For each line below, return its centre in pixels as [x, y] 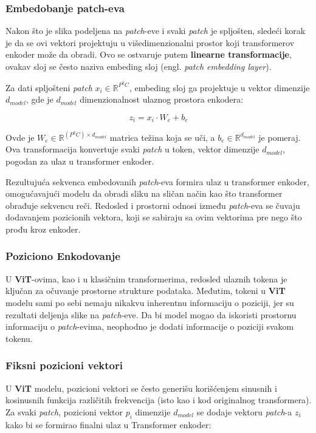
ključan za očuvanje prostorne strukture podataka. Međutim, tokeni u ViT [146, 291]
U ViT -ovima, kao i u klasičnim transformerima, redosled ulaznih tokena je [146, 278]
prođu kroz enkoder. [43, 229]
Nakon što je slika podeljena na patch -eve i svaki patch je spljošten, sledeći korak [156, 31]
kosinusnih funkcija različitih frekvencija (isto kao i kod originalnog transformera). [159, 400]
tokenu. [19, 338]
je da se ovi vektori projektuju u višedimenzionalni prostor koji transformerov [150, 42]
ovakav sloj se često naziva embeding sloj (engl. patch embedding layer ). [139, 66]
